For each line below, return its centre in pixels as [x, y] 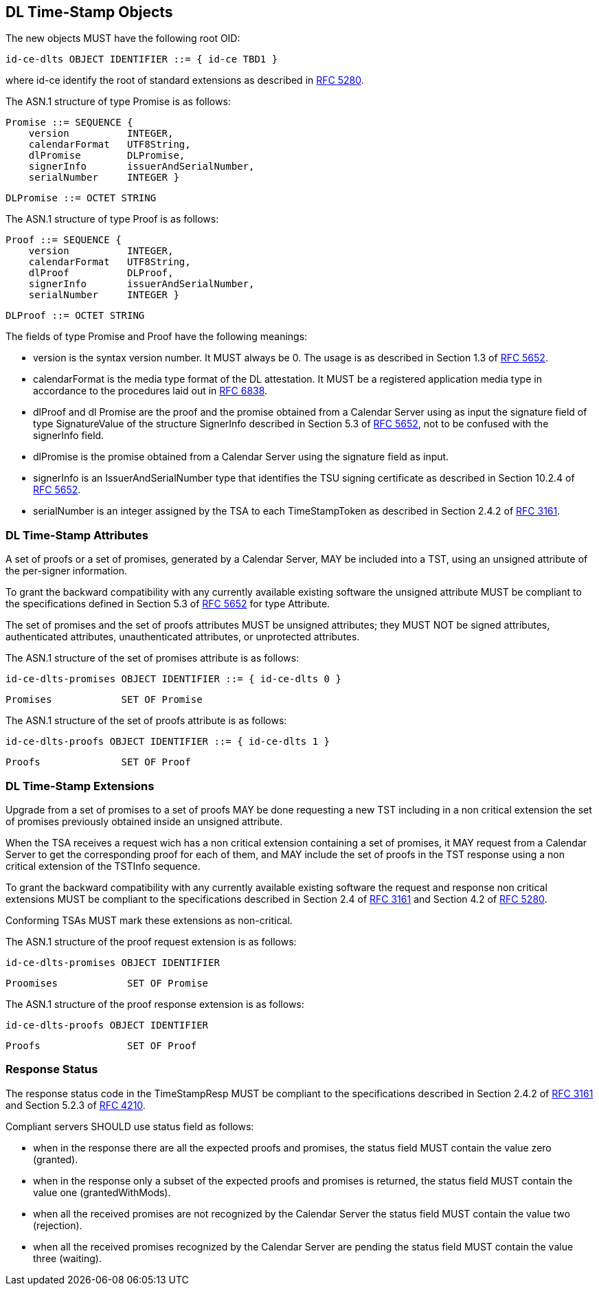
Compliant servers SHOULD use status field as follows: [130, 1126]
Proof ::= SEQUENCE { [64, 240]
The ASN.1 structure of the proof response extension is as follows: [155, 1004]
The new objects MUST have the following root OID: [123, 38]
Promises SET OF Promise [104, 700]
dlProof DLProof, [101, 273]
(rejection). [58, 1225]
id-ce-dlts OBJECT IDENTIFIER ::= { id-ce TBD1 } [142, 59]
